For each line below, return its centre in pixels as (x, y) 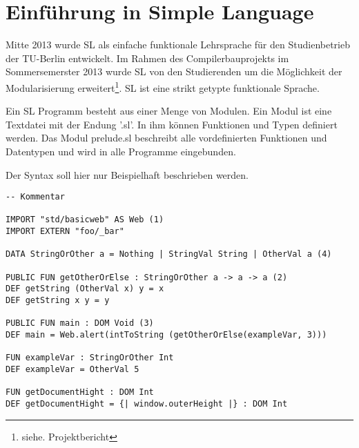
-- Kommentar (35, 197)
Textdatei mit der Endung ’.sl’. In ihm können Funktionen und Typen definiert (172, 124)
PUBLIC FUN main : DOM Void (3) (80, 323)
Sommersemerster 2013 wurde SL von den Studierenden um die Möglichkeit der (174, 71)
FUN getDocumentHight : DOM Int (80, 392)
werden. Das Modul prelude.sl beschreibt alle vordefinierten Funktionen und (166, 138)
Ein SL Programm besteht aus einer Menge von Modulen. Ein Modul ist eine (169, 111)
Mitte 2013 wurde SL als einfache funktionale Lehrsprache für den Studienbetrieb (178, 45)
